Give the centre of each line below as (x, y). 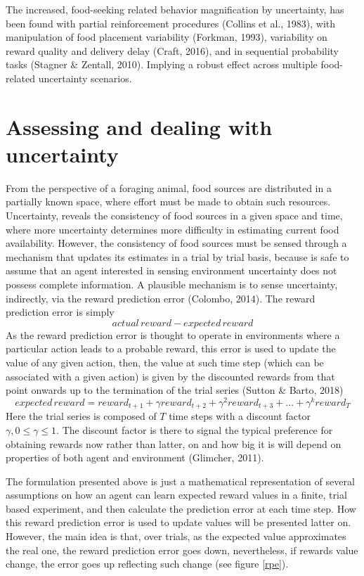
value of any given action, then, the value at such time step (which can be (165, 362)
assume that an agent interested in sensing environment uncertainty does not (171, 270)
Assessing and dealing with (139, 126)
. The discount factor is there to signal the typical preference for (195, 429)
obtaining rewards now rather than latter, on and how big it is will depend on (174, 443)
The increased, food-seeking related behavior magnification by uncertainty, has (175, 9)
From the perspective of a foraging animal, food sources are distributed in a (169, 187)
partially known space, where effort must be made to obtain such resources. (168, 201)
